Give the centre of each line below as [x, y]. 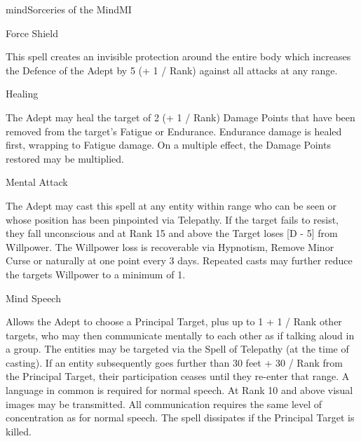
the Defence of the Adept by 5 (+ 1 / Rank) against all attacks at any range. [172, 70]
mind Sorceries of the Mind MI [69, 9]
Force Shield [32, 33]
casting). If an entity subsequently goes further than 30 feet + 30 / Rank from [174, 362]
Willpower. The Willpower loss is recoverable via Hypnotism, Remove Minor [170, 246]
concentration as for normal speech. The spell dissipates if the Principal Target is [180, 418]
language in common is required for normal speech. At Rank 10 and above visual [179, 390]
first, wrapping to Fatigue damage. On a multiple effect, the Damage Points [168, 145]
